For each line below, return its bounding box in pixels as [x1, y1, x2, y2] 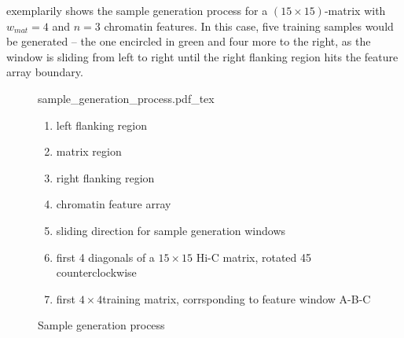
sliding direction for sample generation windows [56, 222, 286, 238]
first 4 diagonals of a [56, 248, 155, 265]
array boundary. [6, 64, 83, 80]
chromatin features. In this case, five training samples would [104, 17, 394, 34]
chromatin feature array [56, 196, 171, 212]
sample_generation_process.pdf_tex [38, 90, 215, 106]
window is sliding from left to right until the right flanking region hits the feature [6, 48, 398, 64]
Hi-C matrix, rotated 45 [196, 248, 312, 265]
